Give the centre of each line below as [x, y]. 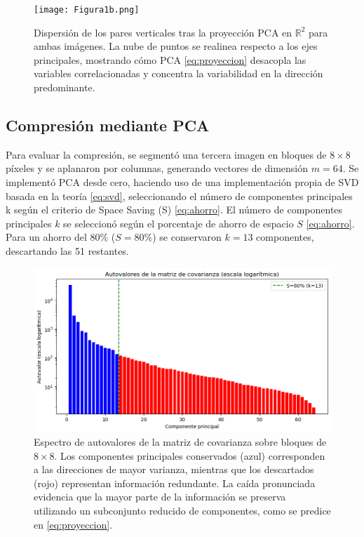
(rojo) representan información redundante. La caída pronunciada [175, 483]
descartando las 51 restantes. [67, 250]
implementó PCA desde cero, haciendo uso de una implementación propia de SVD [182, 182]
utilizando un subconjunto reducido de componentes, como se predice [182, 511]
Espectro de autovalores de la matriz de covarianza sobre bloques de [180, 442]
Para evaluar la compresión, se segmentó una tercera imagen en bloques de [166, 154]
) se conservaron [187, 237]
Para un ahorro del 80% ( [61, 237]
